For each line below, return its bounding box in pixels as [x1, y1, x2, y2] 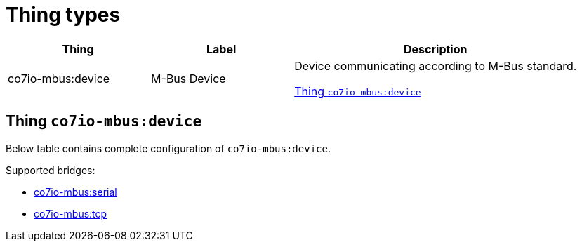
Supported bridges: [6, 163, 95, 176]
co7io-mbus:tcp [34, 207, 107, 220]
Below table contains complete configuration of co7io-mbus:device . [6, 142, 331, 154]
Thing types [6, 3, 121, 27]
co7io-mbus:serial [34, 185, 117, 198]
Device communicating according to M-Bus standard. [294, 58, 577, 73]
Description [404, 41, 468, 56]
